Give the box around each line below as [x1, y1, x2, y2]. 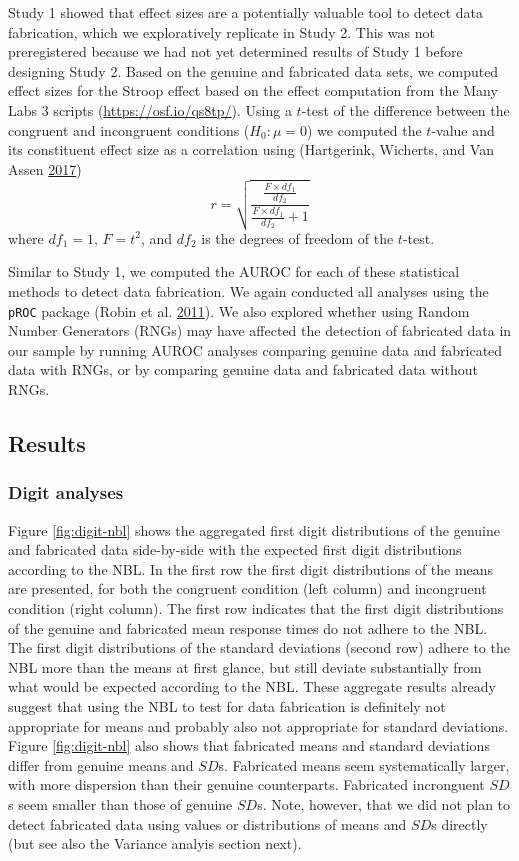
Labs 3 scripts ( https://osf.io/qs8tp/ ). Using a [8, 99, 292, 120]
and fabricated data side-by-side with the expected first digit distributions [8, 539, 462, 560]
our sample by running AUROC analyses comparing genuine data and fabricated [8, 339, 503, 360]
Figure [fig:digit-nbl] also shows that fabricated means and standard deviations [8, 735, 490, 756]
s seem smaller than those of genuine [8, 793, 233, 814]
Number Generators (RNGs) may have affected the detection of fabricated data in [8, 320, 512, 341]
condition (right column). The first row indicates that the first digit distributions [8, 597, 504, 618]
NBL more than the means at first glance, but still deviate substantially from [8, 656, 482, 677]
